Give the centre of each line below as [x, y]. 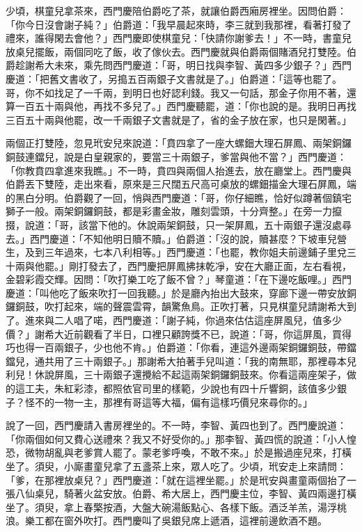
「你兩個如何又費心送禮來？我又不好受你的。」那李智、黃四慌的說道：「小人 [176, 438]
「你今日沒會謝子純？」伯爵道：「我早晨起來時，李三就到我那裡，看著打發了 [179, 24]
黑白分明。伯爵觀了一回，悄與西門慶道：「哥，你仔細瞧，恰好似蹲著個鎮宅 [183, 197]
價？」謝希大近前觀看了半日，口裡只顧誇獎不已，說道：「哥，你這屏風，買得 [179, 333]
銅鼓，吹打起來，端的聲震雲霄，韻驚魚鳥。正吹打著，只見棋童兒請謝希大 [181, 306]
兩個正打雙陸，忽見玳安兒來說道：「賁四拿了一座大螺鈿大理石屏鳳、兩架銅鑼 [179, 143]
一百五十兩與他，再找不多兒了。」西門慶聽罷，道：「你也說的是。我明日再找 [186, 106]
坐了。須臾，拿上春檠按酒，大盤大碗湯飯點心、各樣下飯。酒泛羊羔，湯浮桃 [176, 507]
